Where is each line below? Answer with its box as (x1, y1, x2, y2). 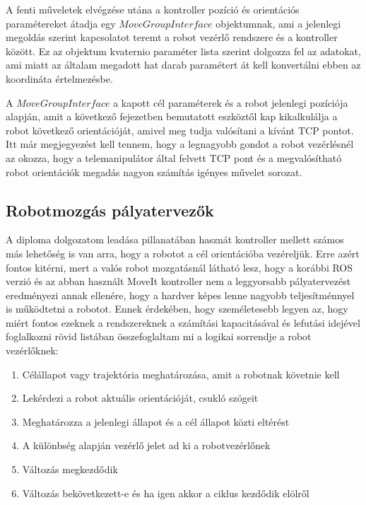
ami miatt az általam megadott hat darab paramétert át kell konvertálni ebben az (6, 57, 361, 72)
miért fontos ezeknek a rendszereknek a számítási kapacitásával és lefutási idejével (6, 315, 360, 330)
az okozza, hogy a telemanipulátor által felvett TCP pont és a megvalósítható (6, 150, 342, 165)
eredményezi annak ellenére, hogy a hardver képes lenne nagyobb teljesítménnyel (6, 287, 355, 302)
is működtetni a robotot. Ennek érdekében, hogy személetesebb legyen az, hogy (6, 301, 348, 316)
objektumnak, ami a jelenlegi (216, 16, 341, 30)
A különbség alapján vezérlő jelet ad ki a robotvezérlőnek (22, 438, 271, 453)
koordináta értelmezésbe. (6, 71, 113, 86)
